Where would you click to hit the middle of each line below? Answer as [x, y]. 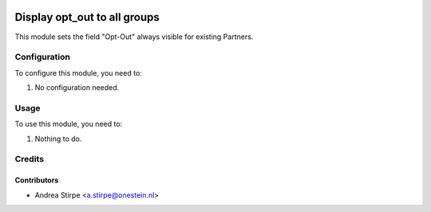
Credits [29, 159]
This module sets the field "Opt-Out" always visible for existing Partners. [134, 37]
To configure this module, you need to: [79, 73]
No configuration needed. [77, 88]
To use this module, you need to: [69, 124]
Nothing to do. [58, 139]
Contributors [37, 180]
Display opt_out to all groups [87, 17]
